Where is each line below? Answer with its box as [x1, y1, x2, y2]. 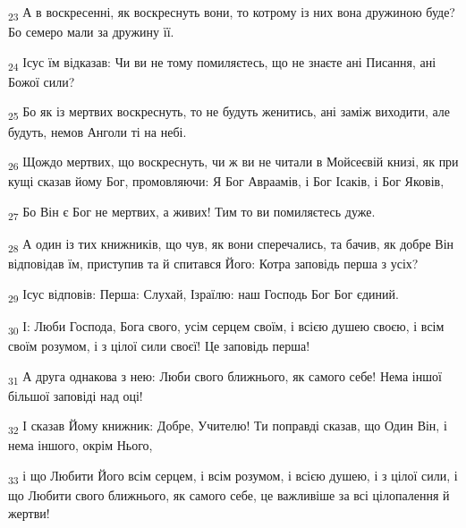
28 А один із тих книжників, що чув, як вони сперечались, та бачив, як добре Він [8, 234, 454, 255]
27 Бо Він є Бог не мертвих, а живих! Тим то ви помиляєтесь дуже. [8, 201, 376, 223]
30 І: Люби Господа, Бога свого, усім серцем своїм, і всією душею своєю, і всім [8, 316, 445, 337]
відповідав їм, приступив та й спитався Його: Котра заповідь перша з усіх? [8, 254, 419, 273]
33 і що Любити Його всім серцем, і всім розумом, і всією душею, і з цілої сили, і [8, 466, 458, 487]
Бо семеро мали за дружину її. [8, 22, 174, 41]
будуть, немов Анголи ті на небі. [8, 122, 187, 141]
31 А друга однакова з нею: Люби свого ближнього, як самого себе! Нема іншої [8, 366, 442, 387]
